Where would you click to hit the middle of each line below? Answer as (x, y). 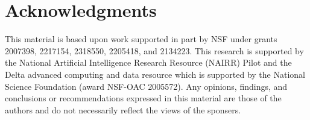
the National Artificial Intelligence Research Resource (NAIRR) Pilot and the (148, 62)
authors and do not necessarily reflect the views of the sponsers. (123, 109)
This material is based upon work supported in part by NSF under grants (141, 39)
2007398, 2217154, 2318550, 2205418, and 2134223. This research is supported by (154, 50)
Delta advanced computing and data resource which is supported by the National (155, 74)
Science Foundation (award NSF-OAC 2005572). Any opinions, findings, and (146, 86)
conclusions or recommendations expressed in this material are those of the (143, 98)
